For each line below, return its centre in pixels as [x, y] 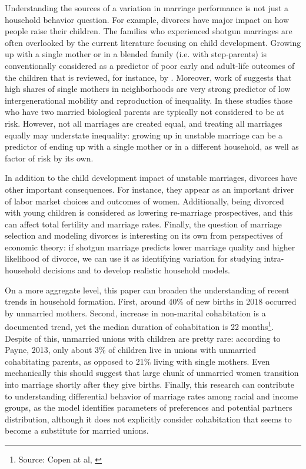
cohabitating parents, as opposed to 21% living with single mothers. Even [137, 361]
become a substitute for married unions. [77, 430]
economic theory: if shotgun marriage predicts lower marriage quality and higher [150, 247]
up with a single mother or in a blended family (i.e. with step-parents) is [136, 54]
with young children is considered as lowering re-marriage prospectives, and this [149, 212]
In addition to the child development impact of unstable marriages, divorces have [151, 178]
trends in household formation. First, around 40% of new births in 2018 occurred [151, 301]
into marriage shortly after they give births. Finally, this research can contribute [150, 384]
